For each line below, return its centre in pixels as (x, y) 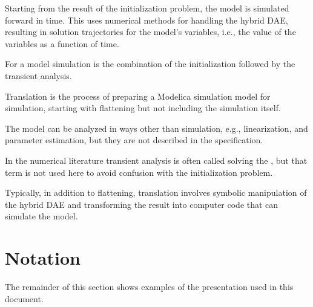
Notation (43, 258)
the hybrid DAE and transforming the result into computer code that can (142, 204)
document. (24, 298)
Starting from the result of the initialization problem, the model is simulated (147, 8)
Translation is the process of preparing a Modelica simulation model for (138, 96)
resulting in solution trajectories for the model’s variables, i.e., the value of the (150, 32)
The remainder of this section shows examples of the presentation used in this (149, 287)
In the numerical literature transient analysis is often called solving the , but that (156, 160)
